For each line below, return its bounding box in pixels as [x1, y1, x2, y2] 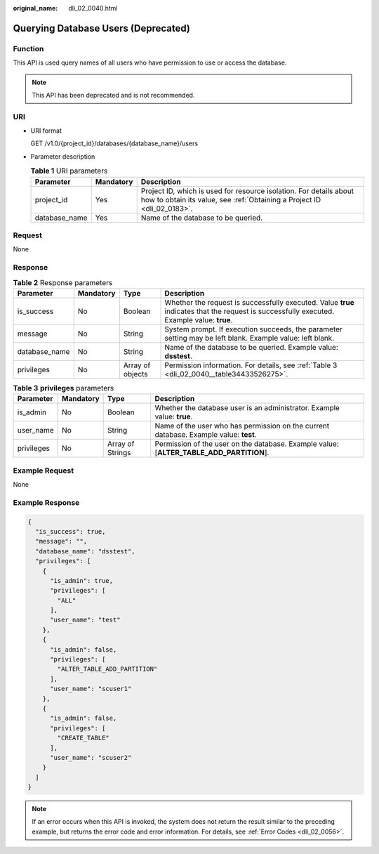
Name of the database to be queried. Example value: [164, 342, 338, 352]
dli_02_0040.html [68, 4, 118, 12]
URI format [30, 126, 62, 135]
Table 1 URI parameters [30, 166, 108, 176]
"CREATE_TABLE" [57, 734, 110, 742]
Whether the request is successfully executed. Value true [164, 297, 354, 307]
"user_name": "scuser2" [50, 754, 132, 761]
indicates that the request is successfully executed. [164, 306, 335, 316]
